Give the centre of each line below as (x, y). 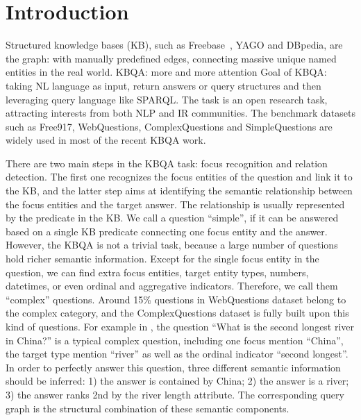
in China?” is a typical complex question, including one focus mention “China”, (175, 340)
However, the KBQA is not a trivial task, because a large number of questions (172, 245)
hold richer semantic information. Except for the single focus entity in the (162, 259)
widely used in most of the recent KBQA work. (106, 140)
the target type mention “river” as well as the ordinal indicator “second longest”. (177, 354)
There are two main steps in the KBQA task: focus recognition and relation (167, 163)
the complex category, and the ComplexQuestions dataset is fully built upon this (177, 313)
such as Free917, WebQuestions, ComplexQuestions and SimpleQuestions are (169, 126)
